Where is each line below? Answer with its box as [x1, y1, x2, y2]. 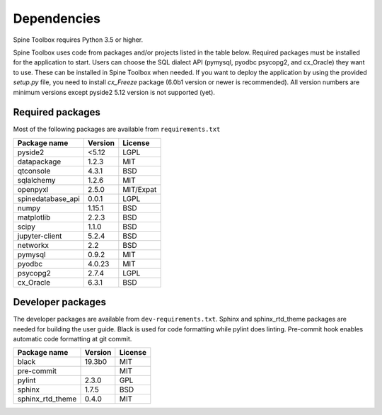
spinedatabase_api [17, 193, 81, 203]
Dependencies [13, 11, 100, 26]
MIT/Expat [122, 184, 157, 194]
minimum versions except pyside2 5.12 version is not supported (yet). [13, 88, 216, 96]
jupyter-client [17, 231, 62, 241]
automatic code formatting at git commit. [13, 335, 132, 343]
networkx [17, 240, 50, 250]
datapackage [17, 157, 62, 166]
